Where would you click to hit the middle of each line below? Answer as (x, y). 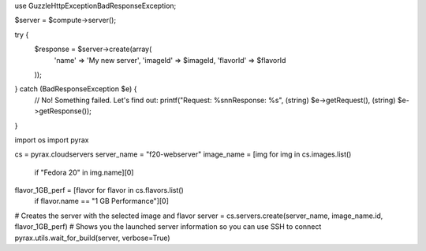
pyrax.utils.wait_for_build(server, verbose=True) (92, 238)
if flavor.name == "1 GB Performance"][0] (102, 201)
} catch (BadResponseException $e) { (76, 89)
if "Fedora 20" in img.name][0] (84, 172)
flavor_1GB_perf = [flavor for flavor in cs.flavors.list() (99, 190)
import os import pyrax (52, 140)
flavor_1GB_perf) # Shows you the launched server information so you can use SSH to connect (168, 227)
